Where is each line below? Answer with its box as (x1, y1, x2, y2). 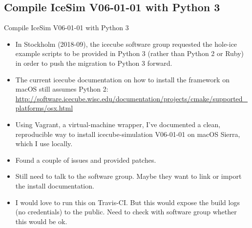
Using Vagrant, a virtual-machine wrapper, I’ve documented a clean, (15, 119, 221, 129)
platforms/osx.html (15, 103, 73, 113)
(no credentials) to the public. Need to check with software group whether (15, 207, 237, 217)
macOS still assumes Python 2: (15, 84, 108, 94)
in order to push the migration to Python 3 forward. (15, 57, 172, 68)
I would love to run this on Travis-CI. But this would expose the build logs (15, 197, 240, 207)
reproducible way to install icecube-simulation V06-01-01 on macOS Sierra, (15, 129, 240, 139)
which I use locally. (15, 138, 73, 149)
